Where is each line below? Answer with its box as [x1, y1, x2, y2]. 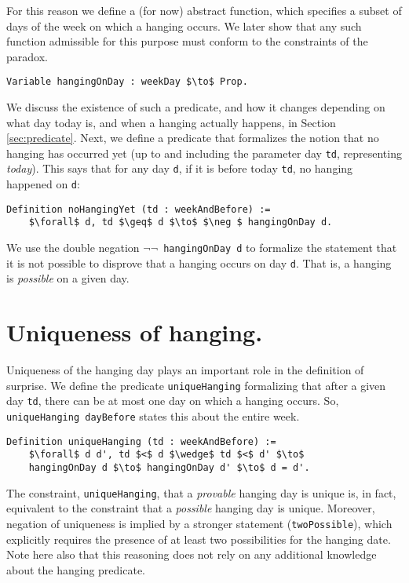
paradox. [6, 48, 48, 64]
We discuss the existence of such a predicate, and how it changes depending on [6, 99, 385, 115]
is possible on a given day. [6, 270, 130, 286]
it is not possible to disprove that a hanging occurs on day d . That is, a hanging [6, 254, 392, 271]
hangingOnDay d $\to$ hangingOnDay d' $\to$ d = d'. [28, 462, 310, 473]
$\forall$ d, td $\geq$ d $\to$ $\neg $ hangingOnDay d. [28, 217, 333, 228]
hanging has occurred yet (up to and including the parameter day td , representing [6, 144, 402, 161]
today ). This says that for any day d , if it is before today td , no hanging [6, 160, 353, 177]
